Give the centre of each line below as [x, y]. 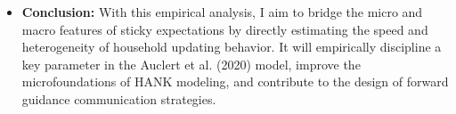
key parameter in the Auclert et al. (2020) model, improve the [191, 64]
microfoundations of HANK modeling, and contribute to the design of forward [235, 81]
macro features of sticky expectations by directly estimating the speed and [225, 29]
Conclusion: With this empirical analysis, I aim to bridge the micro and [222, 12]
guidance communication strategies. [119, 98]
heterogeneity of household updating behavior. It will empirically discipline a [232, 47]
